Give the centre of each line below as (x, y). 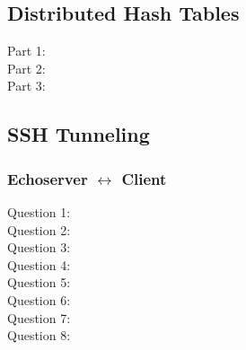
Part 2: (26, 68)
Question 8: (39, 335)
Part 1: (26, 51)
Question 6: (39, 299)
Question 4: (39, 264)
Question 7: (39, 317)
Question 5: (39, 282)
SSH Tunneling (79, 134)
